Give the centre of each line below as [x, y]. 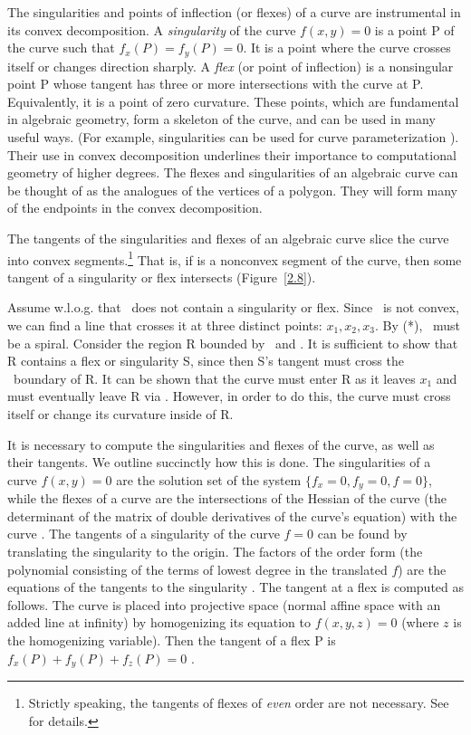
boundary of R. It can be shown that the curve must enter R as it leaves [214, 378]
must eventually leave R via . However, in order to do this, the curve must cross [229, 396]
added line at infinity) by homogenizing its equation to [159, 622]
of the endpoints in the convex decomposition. [135, 208]
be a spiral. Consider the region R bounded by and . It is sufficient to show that [233, 343]
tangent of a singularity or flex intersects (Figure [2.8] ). [162, 277]
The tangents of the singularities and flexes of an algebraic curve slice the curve [228, 238]
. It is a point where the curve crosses [347, 48]
